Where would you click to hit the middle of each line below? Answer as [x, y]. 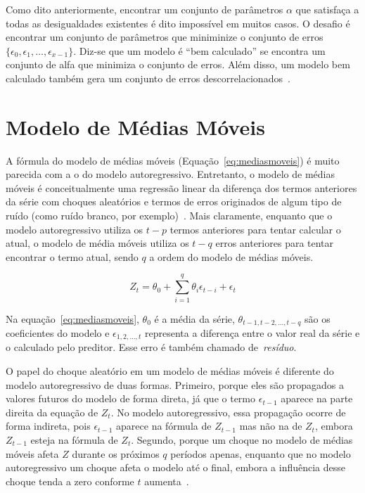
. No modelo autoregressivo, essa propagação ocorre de [228, 412]
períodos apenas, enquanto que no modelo [261, 453]
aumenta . [167, 481]
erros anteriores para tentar [275, 243]
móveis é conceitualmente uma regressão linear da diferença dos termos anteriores [181, 187]
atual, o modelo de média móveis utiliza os [97, 243]
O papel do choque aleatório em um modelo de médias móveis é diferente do [170, 371]
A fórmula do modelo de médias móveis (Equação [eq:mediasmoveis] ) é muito [173, 160]
